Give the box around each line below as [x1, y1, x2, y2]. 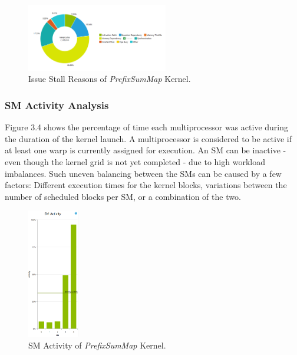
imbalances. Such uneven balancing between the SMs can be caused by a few [5, 167, 282, 179]
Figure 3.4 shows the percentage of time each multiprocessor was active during [5, 121, 288, 133]
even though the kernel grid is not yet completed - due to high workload [5, 155, 265, 167]
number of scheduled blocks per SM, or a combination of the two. [5, 190, 241, 202]
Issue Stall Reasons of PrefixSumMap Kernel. [28, 73, 191, 85]
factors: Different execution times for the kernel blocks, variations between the [5, 179, 287, 191]
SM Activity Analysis [5, 97, 109, 112]
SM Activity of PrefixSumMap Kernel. [28, 338, 166, 351]
